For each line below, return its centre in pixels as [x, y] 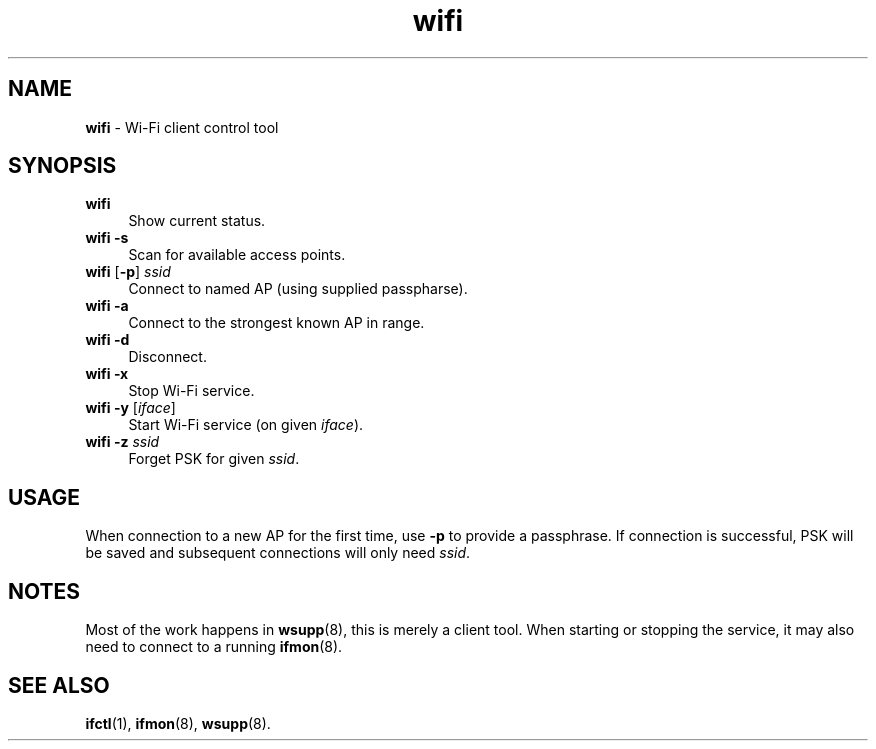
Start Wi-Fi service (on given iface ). [246, 425]
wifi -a [107, 306]
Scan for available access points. [237, 255]
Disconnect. [167, 357]
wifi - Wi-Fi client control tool [182, 127]
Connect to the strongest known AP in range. [276, 323]
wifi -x [107, 374]
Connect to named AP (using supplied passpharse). [298, 289]
